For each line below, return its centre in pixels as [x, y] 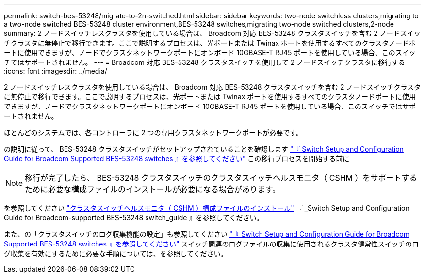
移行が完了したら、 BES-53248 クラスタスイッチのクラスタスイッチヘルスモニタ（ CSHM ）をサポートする [221, 178]
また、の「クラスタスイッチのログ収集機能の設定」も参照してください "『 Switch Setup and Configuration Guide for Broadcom [207, 234]
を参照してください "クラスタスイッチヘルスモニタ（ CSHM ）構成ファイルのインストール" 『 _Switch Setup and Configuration [207, 208]
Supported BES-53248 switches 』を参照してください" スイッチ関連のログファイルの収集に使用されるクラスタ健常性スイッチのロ [212, 244]
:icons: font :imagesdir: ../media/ [56, 71]
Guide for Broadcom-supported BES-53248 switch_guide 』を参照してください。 [134, 218]
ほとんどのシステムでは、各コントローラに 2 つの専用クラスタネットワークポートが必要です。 [153, 132]
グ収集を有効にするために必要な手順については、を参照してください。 [116, 254]
